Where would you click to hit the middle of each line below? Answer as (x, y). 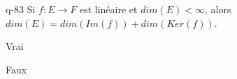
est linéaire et (108, 9)
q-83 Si (21, 9)
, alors (218, 9)
